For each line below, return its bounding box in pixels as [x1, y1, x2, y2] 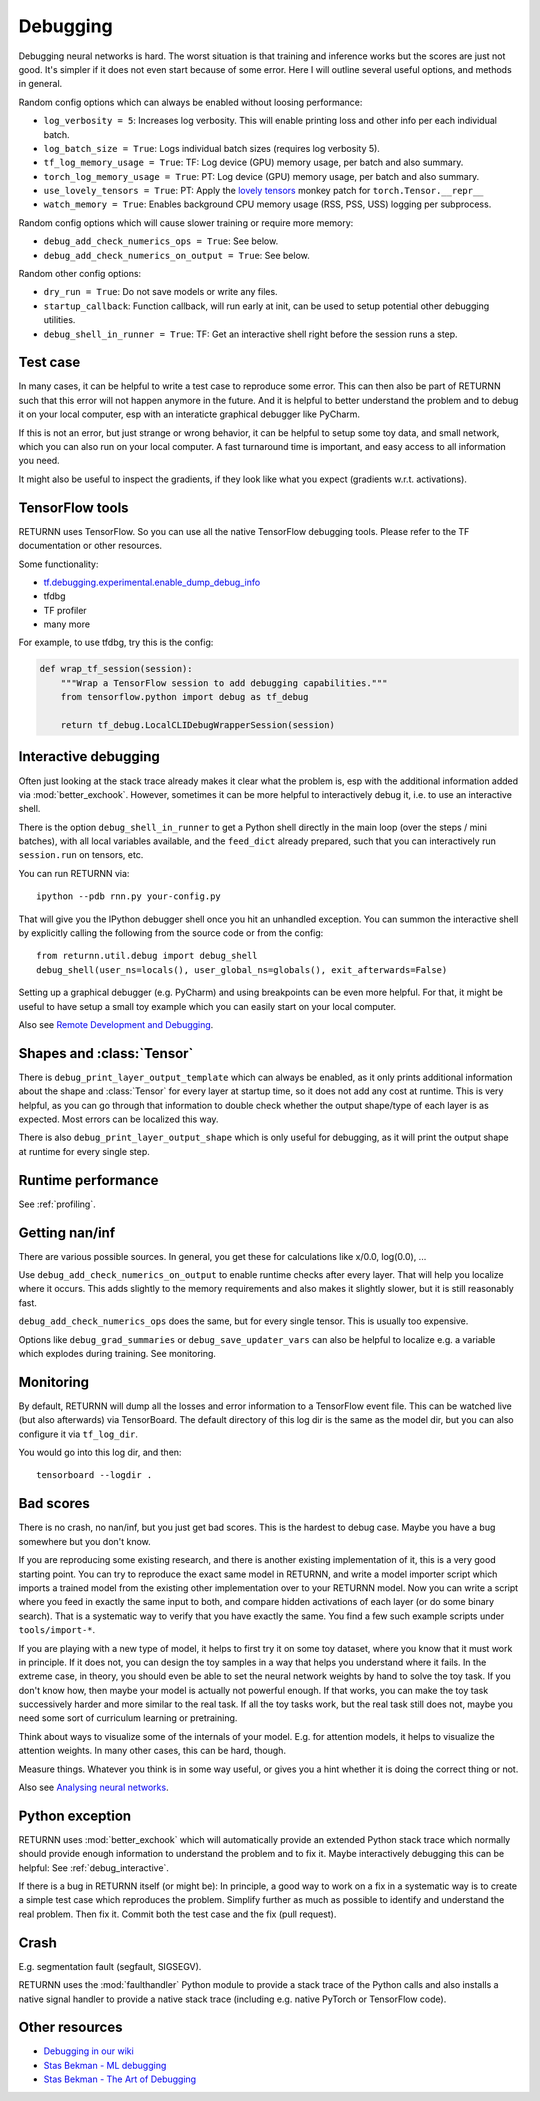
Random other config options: [18, 268, 142, 280]
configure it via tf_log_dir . [18, 1428, 139, 1440]
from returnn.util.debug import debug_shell [36, 950, 259, 962]
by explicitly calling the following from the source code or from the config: [18, 927, 324, 939]
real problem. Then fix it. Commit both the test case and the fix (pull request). [18, 1908, 337, 1920]
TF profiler [43, 604, 87, 616]
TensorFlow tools [18, 499, 129, 516]
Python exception [18, 1807, 132, 1824]
